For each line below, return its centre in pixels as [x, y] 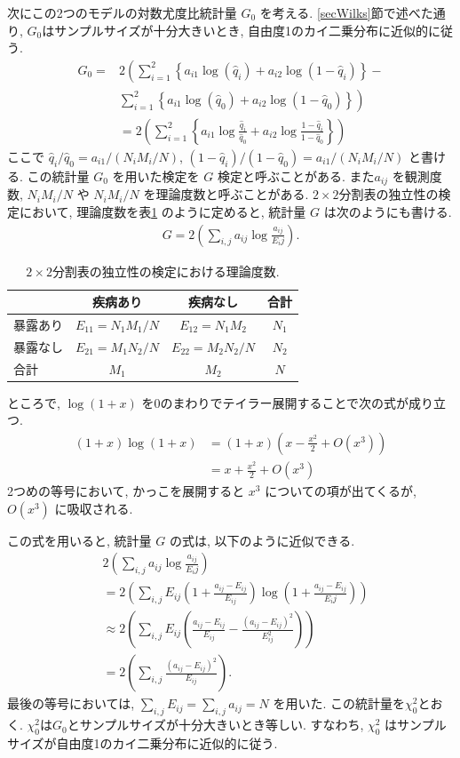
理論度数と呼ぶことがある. [232, 194]
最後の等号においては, [71, 703]
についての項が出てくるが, [341, 491]
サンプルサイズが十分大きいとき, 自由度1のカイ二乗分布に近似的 [241, 30]
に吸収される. [94, 508]
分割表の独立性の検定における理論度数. [166, 271]
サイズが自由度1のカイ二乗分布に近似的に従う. [143, 742]
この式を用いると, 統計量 [79, 540]
